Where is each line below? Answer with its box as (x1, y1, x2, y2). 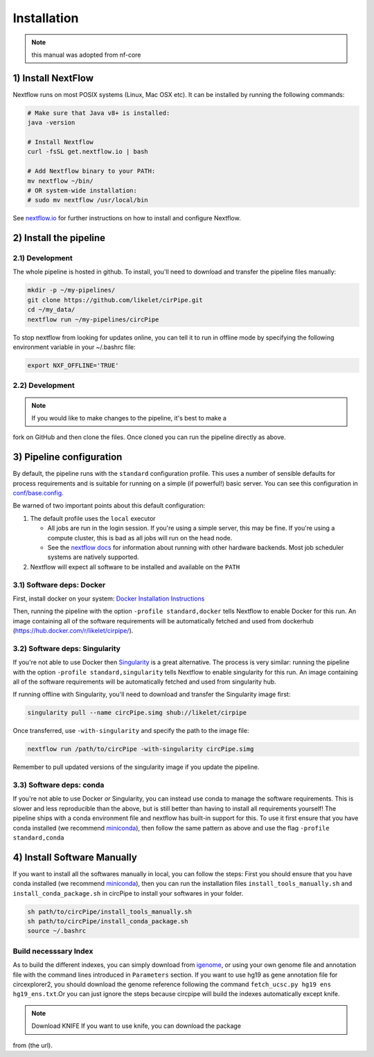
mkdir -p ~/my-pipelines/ (27, 286, 116, 294)
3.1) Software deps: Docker (12, 580, 106, 589)
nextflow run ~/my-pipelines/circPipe (27, 315, 159, 323)
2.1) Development (12, 254, 73, 263)
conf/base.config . (12, 489, 64, 497)
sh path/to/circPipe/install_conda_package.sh (27, 918, 188, 925)
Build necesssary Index (12, 946, 93, 956)
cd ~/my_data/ (27, 305, 75, 314)
